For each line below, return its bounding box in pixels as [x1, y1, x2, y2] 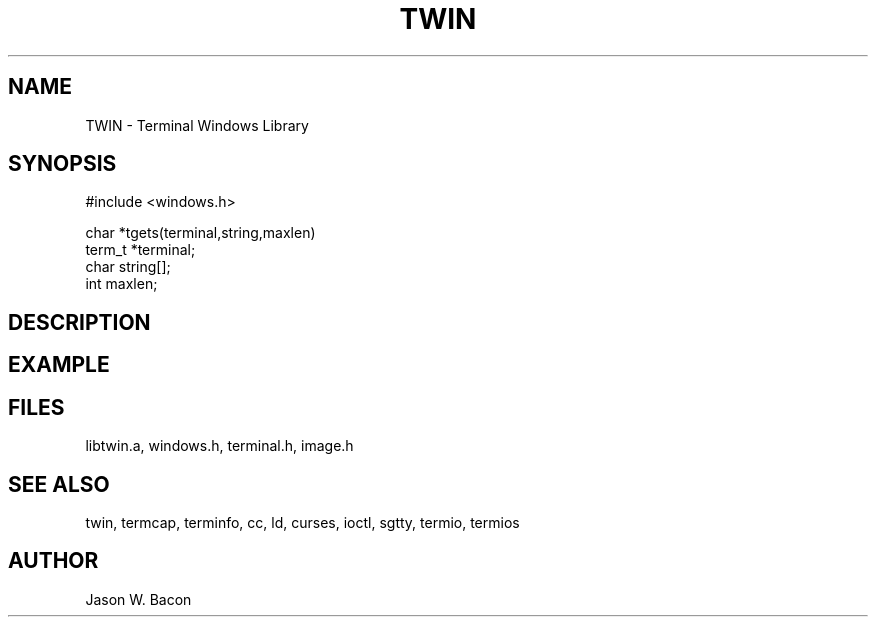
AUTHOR [8, 548, 99, 574]
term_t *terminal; [85, 241, 196, 259]
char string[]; [85, 258, 171, 276]
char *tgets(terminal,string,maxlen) [85, 224, 316, 242]
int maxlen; [85, 275, 158, 293]
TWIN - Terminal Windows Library [85, 116, 309, 134]
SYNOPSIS [8, 151, 117, 177]
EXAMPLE [8, 352, 110, 378]
